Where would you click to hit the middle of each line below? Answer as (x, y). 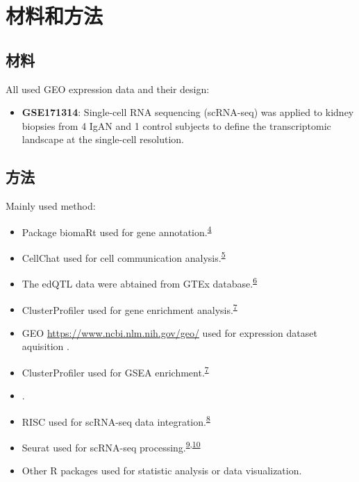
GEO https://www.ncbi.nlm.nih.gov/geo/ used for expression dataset (169, 332)
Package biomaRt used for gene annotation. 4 (117, 231)
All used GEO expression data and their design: (108, 89)
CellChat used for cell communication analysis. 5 (124, 257)
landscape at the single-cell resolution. (103, 139)
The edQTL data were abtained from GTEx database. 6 (139, 282)
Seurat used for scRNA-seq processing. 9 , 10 (111, 446)
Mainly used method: (51, 206)
